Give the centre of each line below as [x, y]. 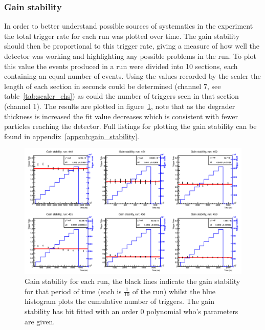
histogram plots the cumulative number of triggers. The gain [119, 301]
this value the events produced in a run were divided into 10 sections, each [121, 66]
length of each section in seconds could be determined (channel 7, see [113, 86]
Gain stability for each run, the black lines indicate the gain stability [132, 281]
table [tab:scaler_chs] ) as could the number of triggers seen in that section [122, 96]
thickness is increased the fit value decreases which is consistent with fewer [121, 116]
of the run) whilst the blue [174, 291]
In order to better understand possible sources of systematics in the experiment [129, 26]
